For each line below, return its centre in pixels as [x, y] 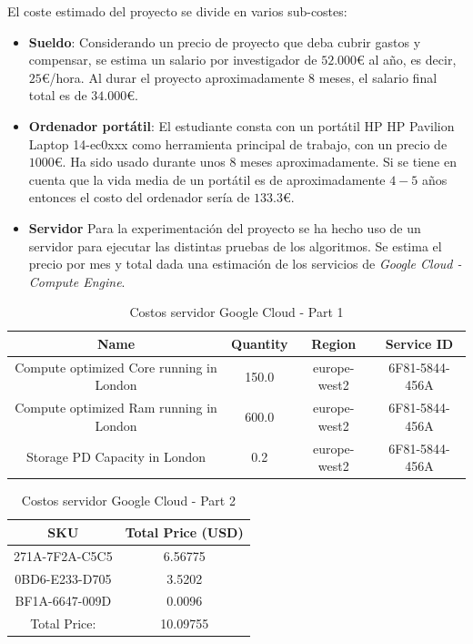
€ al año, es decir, [407, 60]
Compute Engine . [77, 281]
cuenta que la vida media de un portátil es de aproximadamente [207, 179]
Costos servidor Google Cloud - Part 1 [236, 312]
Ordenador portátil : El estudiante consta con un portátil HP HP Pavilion [242, 125]
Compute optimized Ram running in [116, 408]
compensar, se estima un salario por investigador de [173, 60]
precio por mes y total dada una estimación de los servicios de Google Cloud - [245, 264]
